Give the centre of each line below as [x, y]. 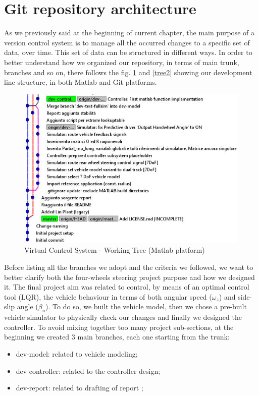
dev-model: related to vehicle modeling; [77, 354]
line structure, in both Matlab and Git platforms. [81, 82]
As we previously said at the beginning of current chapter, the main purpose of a [129, 33]
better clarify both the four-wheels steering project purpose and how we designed [129, 277]
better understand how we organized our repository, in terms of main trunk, [122, 62]
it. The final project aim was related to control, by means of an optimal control [127, 287]
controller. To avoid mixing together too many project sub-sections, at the [119, 327]
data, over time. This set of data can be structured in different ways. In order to [128, 52]
